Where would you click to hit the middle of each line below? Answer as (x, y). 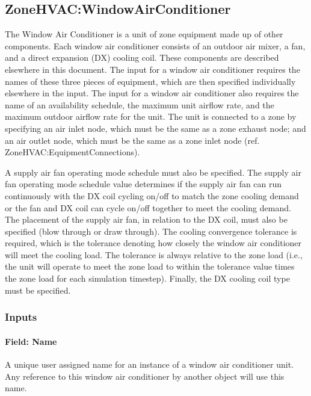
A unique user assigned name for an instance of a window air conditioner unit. (149, 364)
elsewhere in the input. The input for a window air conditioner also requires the (152, 93)
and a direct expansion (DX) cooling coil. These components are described (142, 57)
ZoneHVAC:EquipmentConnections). (72, 152)
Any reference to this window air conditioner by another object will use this (145, 376)
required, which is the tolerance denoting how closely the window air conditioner (153, 243)
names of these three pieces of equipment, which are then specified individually (150, 81)
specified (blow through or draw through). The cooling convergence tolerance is (151, 231)
